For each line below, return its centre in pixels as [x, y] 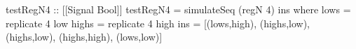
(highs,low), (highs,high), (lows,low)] [84, 37]
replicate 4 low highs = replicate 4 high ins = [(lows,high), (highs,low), [158, 23]
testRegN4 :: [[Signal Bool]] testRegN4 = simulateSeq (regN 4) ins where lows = [178, 9]
